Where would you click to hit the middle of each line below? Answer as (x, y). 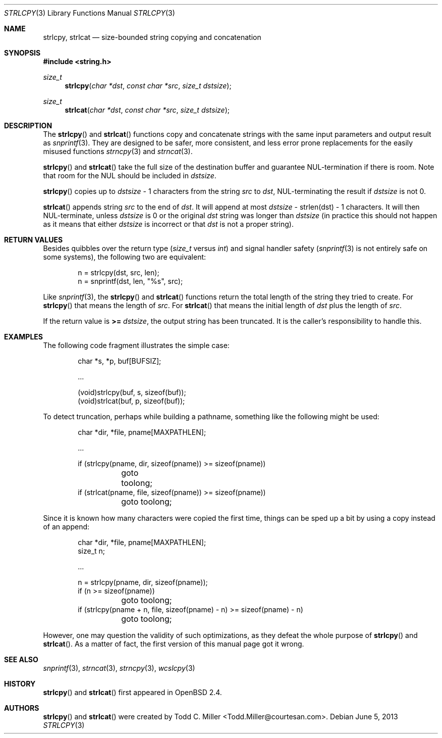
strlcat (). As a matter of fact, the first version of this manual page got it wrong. (174, 644)
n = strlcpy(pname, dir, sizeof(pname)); (143, 582)
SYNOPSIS (22, 53)
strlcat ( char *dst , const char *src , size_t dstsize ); (147, 110)
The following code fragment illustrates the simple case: (136, 345)
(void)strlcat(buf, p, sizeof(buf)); (131, 401)
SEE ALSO (21, 659)
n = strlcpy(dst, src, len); (119, 273)
